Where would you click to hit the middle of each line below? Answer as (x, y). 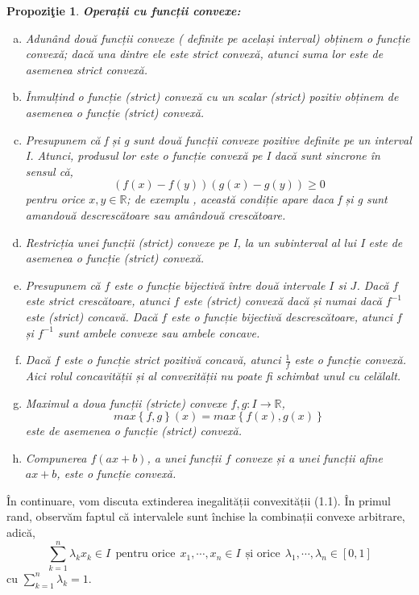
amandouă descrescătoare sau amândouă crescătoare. (156, 214)
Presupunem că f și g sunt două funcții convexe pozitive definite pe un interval (218, 139)
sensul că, (49, 171)
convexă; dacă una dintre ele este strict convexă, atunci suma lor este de (204, 54)
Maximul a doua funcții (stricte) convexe (126, 402)
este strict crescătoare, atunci (97, 301)
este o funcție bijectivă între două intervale (220, 285)
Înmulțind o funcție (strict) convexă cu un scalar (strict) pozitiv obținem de (212, 96)
